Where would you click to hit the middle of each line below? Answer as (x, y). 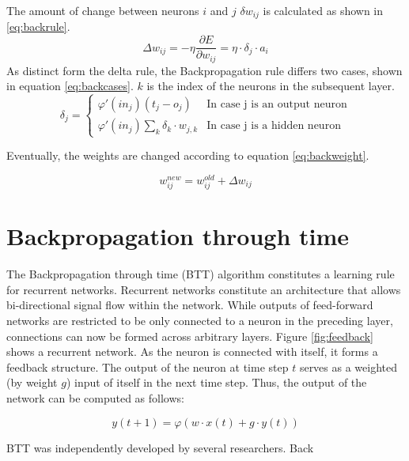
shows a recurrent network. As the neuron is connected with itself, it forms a (192, 351)
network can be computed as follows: (95, 398)
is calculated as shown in (323, 10)
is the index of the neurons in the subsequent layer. (271, 86)
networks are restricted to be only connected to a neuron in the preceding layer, (200, 321)
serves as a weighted (348, 367)
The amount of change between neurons (103, 10)
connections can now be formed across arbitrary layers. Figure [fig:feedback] (190, 336)
